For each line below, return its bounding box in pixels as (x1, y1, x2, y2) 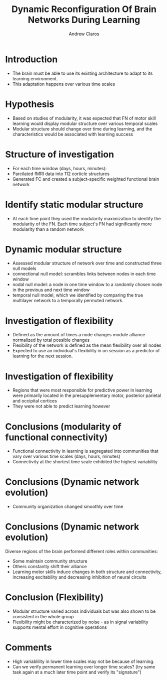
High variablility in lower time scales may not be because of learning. (12, 658, 154, 664)
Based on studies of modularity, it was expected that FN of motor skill (12, 115, 156, 121)
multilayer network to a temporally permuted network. (12, 298, 123, 304)
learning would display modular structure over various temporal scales (12, 120, 158, 126)
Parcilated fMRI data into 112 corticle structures (12, 171, 110, 177)
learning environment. (12, 75, 58, 81)
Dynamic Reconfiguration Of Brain (11, 4, 156, 15)
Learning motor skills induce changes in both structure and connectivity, (12, 569, 162, 575)
